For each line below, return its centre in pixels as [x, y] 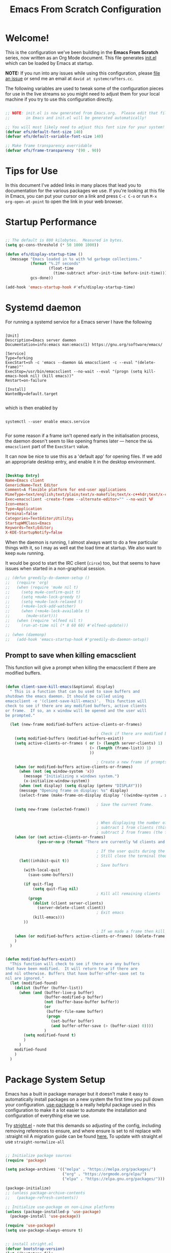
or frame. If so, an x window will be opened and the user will [76, 711]
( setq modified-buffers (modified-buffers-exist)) [69, 739]
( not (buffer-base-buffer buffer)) [82, 1002]
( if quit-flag [38, 884]
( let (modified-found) [34, 983]
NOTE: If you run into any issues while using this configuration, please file [83, 73]
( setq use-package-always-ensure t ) [44, 1231]
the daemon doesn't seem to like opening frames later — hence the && [79, 441]
